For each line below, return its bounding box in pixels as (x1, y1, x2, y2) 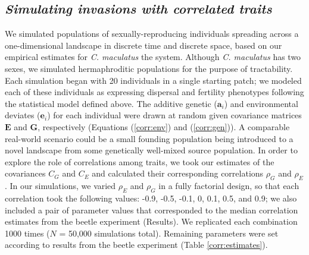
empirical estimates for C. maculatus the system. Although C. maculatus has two (5, 51, 301, 63)
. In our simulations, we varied (5, 180, 116, 192)
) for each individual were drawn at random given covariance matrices (47, 109, 302, 121)
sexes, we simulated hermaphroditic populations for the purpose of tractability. (5, 62, 293, 74)
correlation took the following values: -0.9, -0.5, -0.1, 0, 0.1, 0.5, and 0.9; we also (5, 191, 297, 204)
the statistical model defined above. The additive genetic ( (5, 97, 217, 109)
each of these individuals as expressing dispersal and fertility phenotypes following (5, 86, 304, 98)
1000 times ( (5, 226, 50, 239)
